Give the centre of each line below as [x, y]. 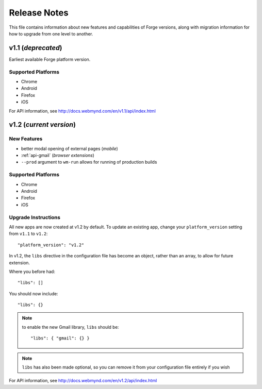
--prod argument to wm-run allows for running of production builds [89, 162]
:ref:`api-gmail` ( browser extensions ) [58, 155]
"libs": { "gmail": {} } [60, 338]
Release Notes [39, 13]
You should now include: [33, 293]
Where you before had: [32, 271]
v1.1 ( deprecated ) [36, 48]
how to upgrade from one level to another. [51, 34]
